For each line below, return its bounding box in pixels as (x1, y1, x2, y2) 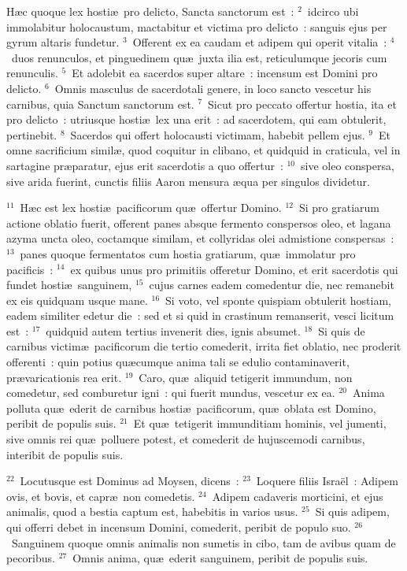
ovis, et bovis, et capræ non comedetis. (6, 488, 195, 504)
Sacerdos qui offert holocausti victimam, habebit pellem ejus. (70, 126, 365, 143)
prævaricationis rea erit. (6, 369, 122, 385)
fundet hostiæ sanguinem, (6, 276, 132, 293)
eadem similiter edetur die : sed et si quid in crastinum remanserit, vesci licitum (6, 307, 394, 324)
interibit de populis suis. (6, 446, 124, 462)
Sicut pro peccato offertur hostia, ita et (208, 95, 397, 112)
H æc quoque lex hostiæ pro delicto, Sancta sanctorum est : (6, 3, 294, 19)
